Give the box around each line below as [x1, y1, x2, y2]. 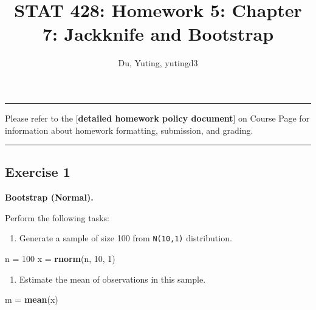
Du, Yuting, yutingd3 [118, 57, 198, 69]
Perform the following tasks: [5, 211, 109, 224]
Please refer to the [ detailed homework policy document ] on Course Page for [5, 111, 310, 124]
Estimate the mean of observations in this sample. [19, 272, 206, 285]
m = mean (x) [5, 293, 58, 306]
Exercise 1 [5, 162, 70, 181]
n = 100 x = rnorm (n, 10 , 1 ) [5, 252, 115, 265]
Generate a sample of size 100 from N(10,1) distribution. [19, 232, 232, 244]
